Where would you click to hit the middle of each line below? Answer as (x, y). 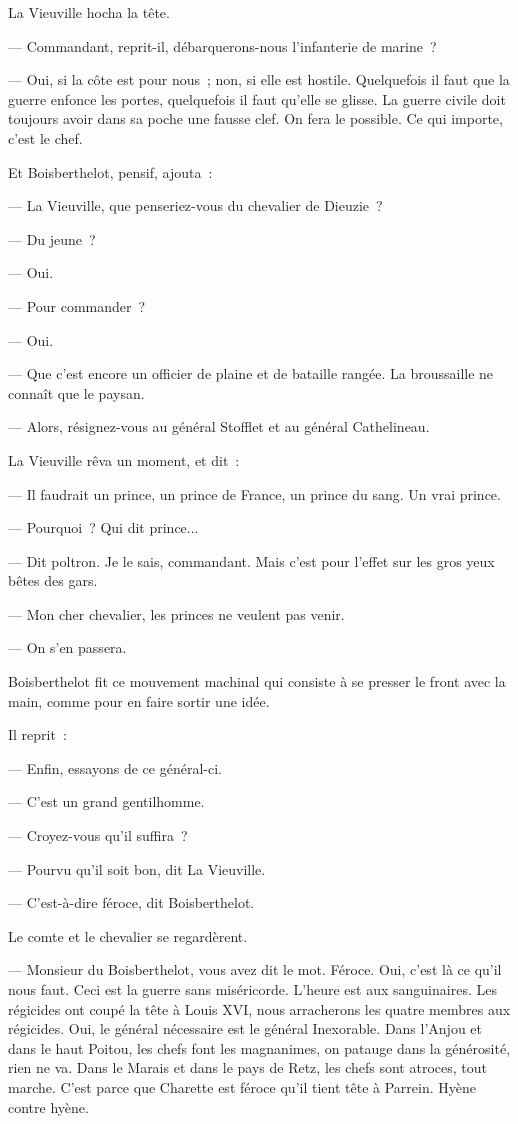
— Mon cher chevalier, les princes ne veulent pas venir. (176, 613)
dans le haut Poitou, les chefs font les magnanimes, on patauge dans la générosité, (259, 1047)
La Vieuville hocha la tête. (89, 12)
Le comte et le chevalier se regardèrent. (128, 935)
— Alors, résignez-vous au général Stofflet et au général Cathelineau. (219, 426)
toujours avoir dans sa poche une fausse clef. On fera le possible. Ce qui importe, (255, 118)
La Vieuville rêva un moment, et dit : (124, 459)
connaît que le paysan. (76, 392)
